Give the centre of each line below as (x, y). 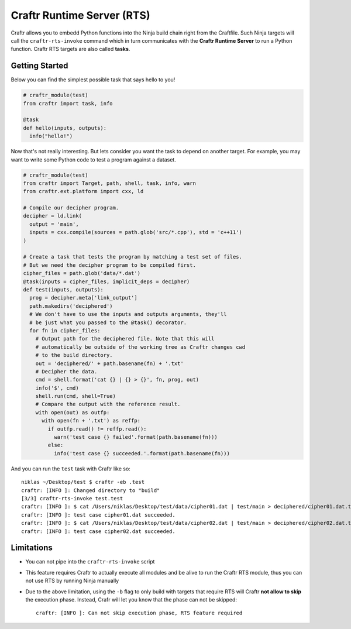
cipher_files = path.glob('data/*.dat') (82, 273)
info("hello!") (51, 136)
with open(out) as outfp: (73, 412)
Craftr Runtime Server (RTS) (80, 15)
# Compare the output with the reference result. (108, 404)
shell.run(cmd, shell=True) (76, 396)
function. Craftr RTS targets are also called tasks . (70, 49)
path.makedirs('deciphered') (71, 306)
